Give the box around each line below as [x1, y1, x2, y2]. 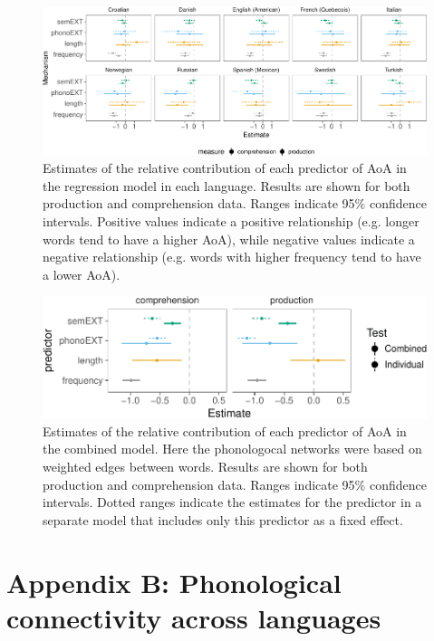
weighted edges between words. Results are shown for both [43, 457, 368, 476]
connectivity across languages [6, 598, 381, 636]
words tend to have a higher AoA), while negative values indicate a [43, 229, 415, 248]
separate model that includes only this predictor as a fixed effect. [43, 510, 403, 529]
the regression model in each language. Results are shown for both [43, 176, 410, 195]
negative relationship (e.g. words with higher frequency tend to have [43, 247, 421, 266]
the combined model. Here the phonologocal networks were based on [43, 439, 422, 458]
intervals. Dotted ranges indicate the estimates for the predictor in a [43, 493, 422, 512]
